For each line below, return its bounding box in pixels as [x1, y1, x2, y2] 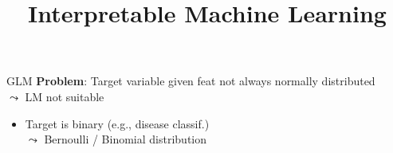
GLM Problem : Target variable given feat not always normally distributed [6, 73, 375, 89]
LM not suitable [25, 88, 104, 104]
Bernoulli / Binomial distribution [44, 131, 206, 147]
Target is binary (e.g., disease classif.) [25, 115, 210, 131]
